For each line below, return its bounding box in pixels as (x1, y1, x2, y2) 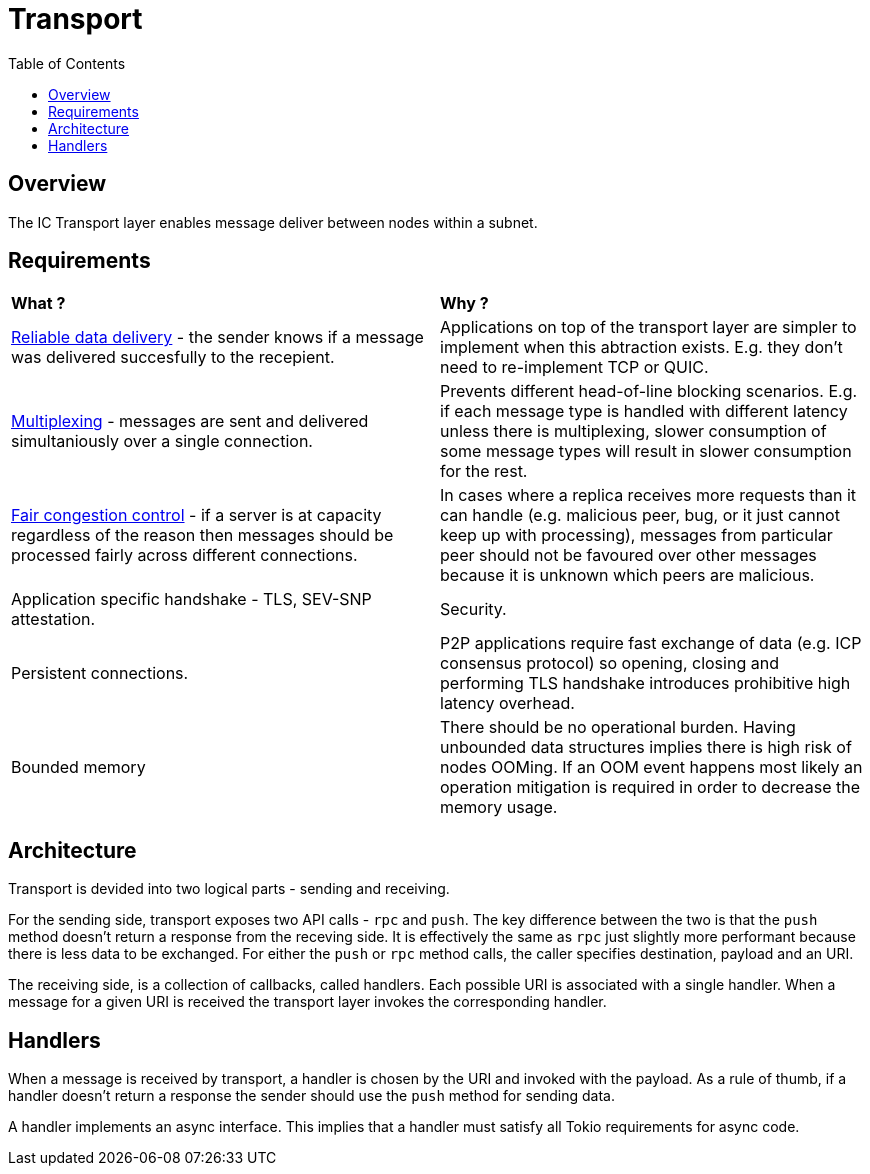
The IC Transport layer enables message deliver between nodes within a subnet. (8, 213, 538, 231)
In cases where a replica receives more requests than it (440, 485, 857, 506)
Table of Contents (8, 54, 126, 72)
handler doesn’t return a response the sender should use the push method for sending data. (8, 1087, 615, 1105)
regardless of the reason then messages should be (11, 525, 394, 546)
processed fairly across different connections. (11, 545, 358, 566)
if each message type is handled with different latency (440, 401, 848, 422)
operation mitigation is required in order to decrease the (440, 777, 861, 798)
